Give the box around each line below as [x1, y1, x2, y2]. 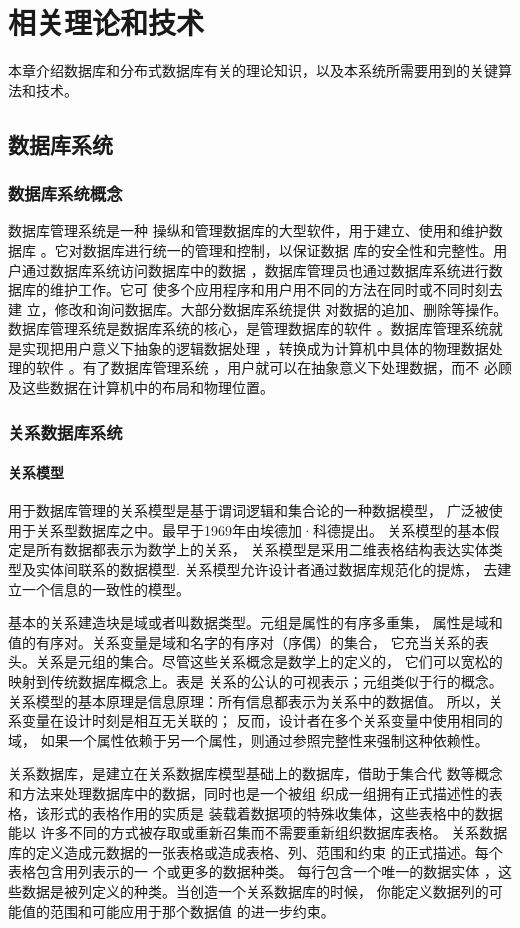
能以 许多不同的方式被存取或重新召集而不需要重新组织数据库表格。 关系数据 [8, 822, 508, 843]
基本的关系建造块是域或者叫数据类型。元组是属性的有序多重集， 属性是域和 [8, 612, 503, 633]
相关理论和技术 [8, 2, 205, 43]
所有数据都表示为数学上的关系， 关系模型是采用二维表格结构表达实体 [35, 539, 489, 560]
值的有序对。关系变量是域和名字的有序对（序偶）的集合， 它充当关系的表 [8, 631, 489, 652]
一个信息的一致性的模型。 [21, 578, 190, 599]
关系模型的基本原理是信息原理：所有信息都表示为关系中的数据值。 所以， [8, 690, 489, 711]
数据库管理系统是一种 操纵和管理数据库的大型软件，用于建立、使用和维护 [8, 220, 489, 241]
